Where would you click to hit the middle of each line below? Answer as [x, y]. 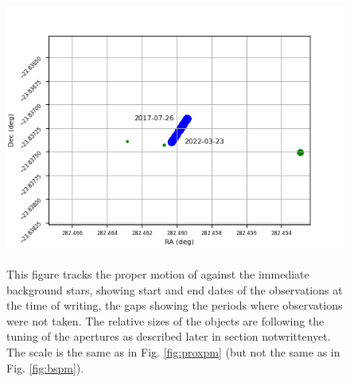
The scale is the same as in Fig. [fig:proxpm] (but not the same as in [173, 351]
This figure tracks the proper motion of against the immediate [158, 273]
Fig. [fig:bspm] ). [45, 367]
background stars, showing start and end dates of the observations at [175, 289]
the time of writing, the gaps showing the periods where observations [175, 305]
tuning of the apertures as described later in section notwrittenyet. [169, 336]
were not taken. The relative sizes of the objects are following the [165, 320]
